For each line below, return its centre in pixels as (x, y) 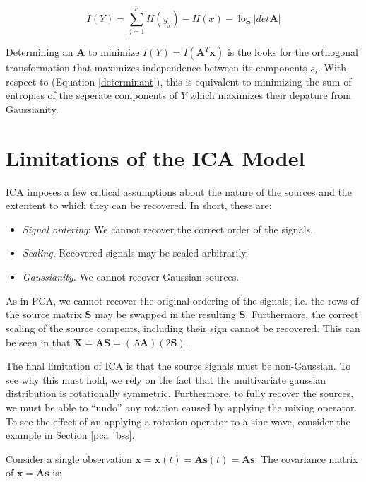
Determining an (40, 52)
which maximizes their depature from (270, 95)
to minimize (114, 52)
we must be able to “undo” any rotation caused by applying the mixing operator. (182, 407)
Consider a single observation (69, 458)
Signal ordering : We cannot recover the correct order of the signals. (167, 229)
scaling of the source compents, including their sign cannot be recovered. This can (183, 328)
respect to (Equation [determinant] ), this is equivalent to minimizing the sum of (179, 81)
